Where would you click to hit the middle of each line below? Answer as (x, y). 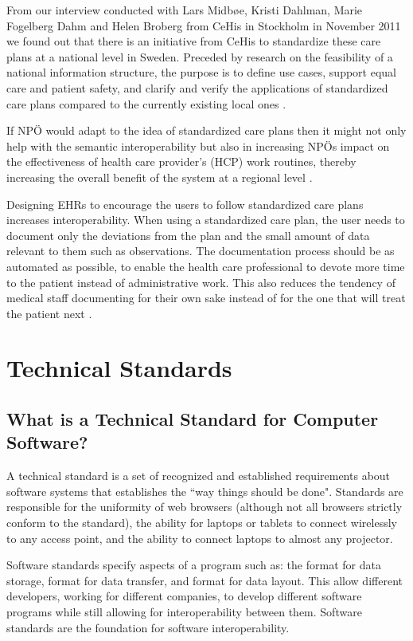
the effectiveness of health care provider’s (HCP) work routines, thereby (181, 161)
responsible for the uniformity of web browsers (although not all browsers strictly (205, 507)
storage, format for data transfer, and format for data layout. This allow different (205, 580)
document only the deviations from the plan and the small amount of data (188, 235)
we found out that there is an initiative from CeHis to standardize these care (194, 41)
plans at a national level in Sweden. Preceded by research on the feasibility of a (200, 56)
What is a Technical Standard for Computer (193, 419)
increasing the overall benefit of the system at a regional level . (160, 177)
